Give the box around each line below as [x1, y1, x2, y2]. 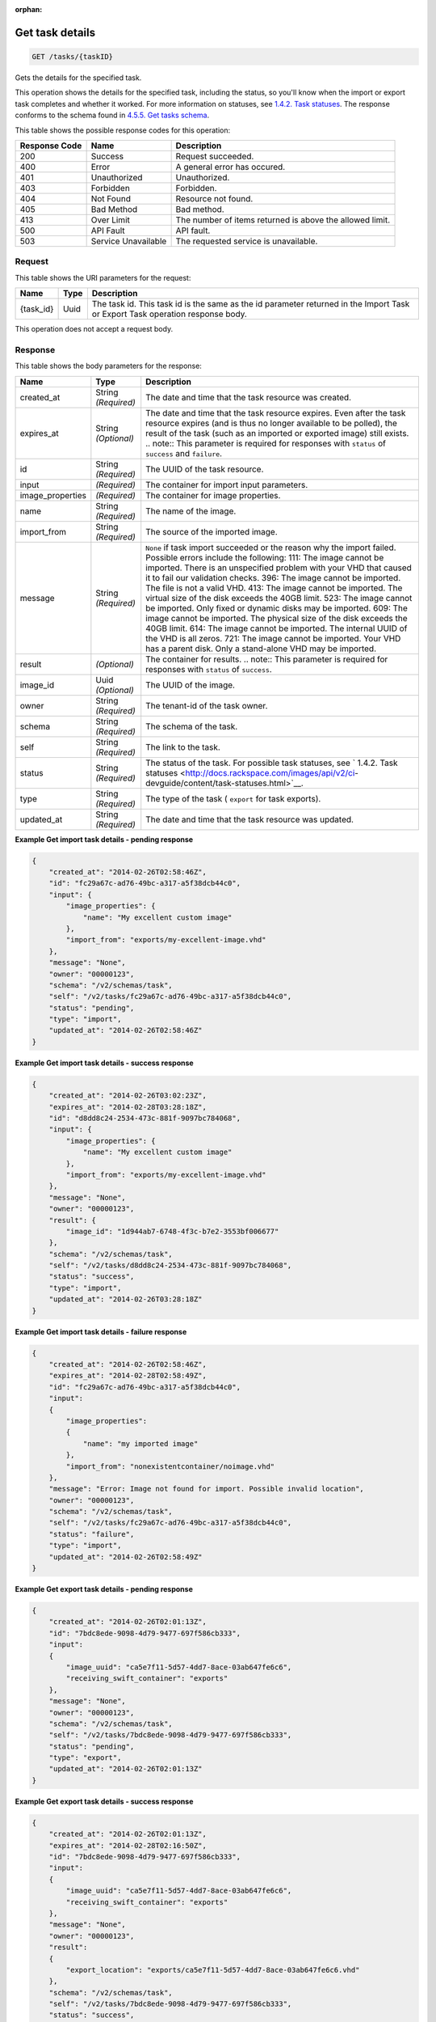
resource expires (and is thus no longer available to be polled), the [145, 417, 397, 429]
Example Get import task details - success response [15, 1058, 194, 1068]
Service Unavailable [90, 235, 167, 247]
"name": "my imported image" [82, 1439, 199, 1448]
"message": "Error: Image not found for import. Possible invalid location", [48, 1484, 365, 1494]
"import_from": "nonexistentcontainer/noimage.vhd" [65, 1462, 275, 1471]
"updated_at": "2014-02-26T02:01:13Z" [48, 1764, 203, 1774]
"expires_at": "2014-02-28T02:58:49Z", [48, 1371, 208, 1381]
